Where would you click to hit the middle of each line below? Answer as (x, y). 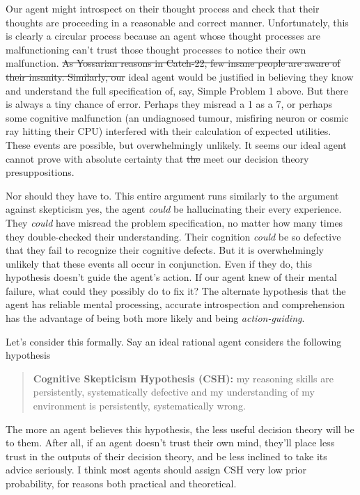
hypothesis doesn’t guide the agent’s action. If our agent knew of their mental (171, 277)
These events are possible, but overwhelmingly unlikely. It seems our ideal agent (176, 144)
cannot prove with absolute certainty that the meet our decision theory (157, 158)
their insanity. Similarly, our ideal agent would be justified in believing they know (180, 76)
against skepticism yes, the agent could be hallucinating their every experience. (174, 209)
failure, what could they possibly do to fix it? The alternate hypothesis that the (176, 290)
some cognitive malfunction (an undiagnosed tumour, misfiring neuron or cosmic (177, 117)
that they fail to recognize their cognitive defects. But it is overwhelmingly (165, 250)
